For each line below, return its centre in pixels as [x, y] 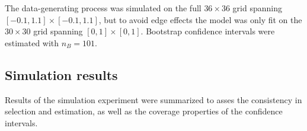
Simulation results [61, 74]
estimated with [32, 42]
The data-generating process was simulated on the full [103, 8]
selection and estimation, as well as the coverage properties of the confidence [144, 111]
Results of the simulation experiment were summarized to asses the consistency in [153, 99]
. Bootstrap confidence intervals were [208, 31]
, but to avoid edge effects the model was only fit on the [200, 19]
